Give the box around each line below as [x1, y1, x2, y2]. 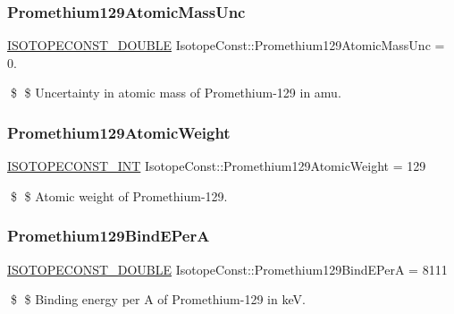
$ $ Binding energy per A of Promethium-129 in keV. [10, 290, 306, 309]
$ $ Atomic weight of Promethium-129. [10, 186, 228, 205]
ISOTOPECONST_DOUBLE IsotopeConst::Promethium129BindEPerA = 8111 [7, 259, 448, 278]
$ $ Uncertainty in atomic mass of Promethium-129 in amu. [10, 83, 341, 102]
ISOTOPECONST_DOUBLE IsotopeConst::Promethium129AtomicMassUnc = [7, 36, 445, 55]
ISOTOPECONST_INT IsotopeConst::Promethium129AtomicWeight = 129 [7, 157, 426, 175]
